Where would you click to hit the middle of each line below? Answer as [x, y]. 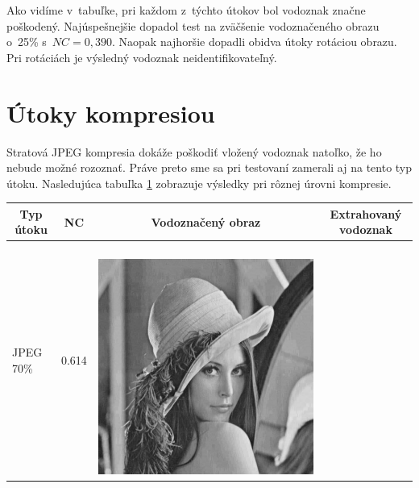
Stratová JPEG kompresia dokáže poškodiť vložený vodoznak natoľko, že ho [194, 151]
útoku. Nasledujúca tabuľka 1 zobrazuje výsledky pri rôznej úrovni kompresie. [199, 183]
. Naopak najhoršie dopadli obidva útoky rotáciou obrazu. [255, 42]
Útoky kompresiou [111, 113]
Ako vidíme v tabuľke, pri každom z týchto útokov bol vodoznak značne [186, 10]
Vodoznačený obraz [206, 221]
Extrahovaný [366, 213]
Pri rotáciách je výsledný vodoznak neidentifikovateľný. [142, 57]
